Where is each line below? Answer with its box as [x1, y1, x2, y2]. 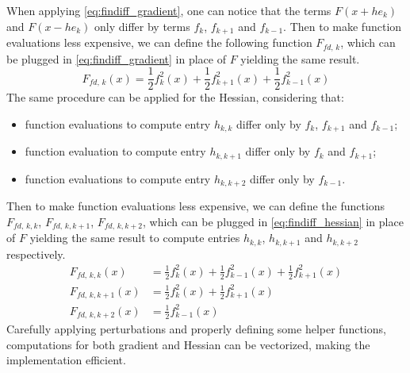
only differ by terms [94, 17, 190, 34]
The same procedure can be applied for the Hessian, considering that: [6, 89, 344, 106]
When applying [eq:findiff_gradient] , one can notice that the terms [6, 2, 331, 18]
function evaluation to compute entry [25, 143, 206, 160]
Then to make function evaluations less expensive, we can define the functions [6, 198, 385, 214]
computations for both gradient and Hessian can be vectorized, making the [6, 336, 370, 352]
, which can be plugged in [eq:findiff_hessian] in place [143, 213, 404, 229]
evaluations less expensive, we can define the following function [6, 34, 312, 51]
